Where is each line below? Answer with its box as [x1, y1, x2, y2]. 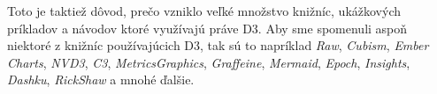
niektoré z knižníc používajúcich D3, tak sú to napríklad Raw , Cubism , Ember [7, 36, 429, 54]
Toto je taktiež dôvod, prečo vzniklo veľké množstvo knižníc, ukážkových [7, 2, 401, 19]
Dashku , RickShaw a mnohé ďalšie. [7, 70, 195, 89]
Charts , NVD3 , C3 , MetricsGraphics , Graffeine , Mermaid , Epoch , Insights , [7, 53, 410, 71]
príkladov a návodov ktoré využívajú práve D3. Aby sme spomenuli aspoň [7, 18, 408, 37]
